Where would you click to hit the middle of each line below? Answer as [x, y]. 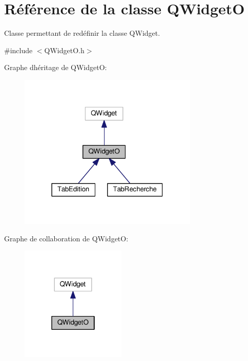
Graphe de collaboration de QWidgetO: [66, 238]
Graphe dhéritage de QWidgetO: [56, 67]
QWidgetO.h [64, 50]
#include [18, 50]
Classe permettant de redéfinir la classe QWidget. [82, 33]
